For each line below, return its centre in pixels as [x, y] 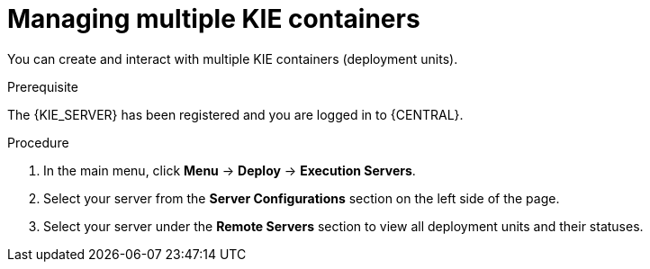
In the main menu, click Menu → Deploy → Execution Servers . [230, 170]
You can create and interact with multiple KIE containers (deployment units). [233, 58]
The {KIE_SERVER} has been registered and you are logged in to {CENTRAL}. [235, 114]
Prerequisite [43, 86]
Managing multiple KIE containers [214, 19]
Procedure [38, 142]
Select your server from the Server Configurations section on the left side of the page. [302, 198]
